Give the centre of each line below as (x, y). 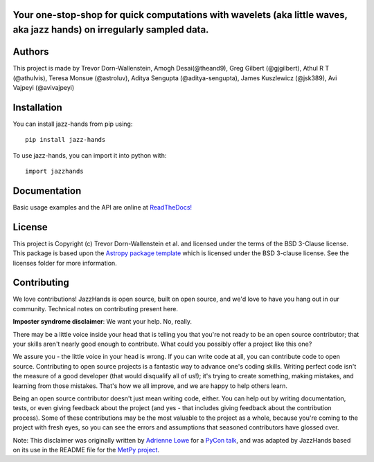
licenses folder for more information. (65, 263)
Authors (31, 52)
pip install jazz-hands (65, 140)
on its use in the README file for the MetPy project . (86, 450)
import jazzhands (54, 171)
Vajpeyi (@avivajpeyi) (44, 87)
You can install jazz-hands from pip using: (73, 124)
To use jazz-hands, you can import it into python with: (90, 155)
